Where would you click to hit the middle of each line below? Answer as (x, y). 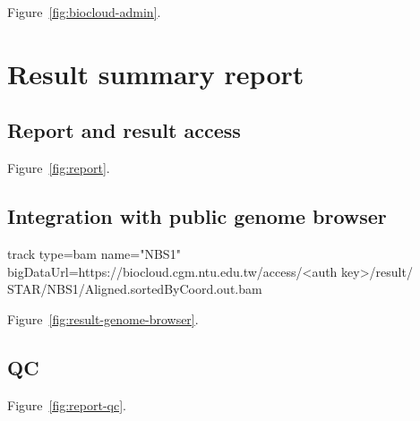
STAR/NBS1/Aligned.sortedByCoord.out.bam (135, 289)
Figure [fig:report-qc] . (67, 404)
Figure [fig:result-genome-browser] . (103, 318)
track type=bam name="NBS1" (94, 253)
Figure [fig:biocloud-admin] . (84, 12)
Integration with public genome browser (197, 216)
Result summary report (156, 73)
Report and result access (124, 130)
